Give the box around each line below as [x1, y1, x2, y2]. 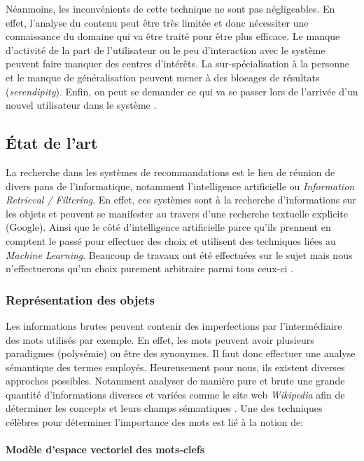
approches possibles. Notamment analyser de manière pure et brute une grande [6, 373, 345, 388]
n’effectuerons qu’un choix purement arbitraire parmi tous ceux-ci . [6, 261, 294, 276]
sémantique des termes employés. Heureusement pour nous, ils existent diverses [6, 359, 345, 374]
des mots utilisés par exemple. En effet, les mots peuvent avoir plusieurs [6, 332, 314, 347]
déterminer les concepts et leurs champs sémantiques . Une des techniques [6, 401, 323, 415]
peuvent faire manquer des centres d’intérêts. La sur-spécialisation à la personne [6, 56, 349, 71]
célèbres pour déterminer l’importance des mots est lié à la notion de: [6, 415, 304, 429]
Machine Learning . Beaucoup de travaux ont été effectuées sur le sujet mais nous [6, 247, 353, 262]
